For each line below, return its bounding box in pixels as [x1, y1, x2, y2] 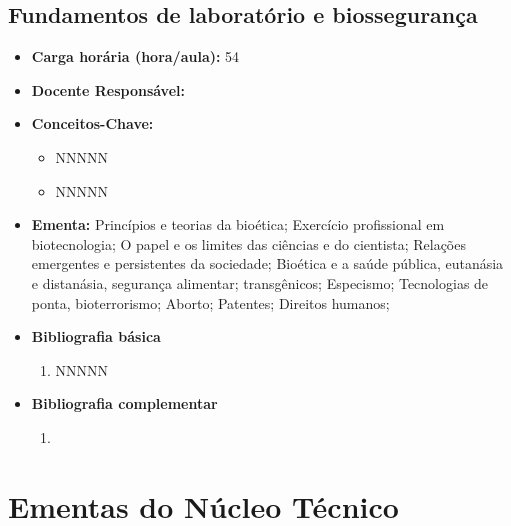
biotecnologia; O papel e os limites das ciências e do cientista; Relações [31, 233, 466, 254]
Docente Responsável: [31, 79, 185, 100]
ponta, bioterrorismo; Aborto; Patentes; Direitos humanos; [31, 292, 390, 313]
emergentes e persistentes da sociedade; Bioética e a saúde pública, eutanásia [31, 253, 504, 274]
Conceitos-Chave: [31, 113, 154, 134]
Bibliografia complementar [31, 393, 218, 414]
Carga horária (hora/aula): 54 [31, 46, 240, 67]
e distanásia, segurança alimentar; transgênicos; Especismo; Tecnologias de [31, 272, 489, 293]
